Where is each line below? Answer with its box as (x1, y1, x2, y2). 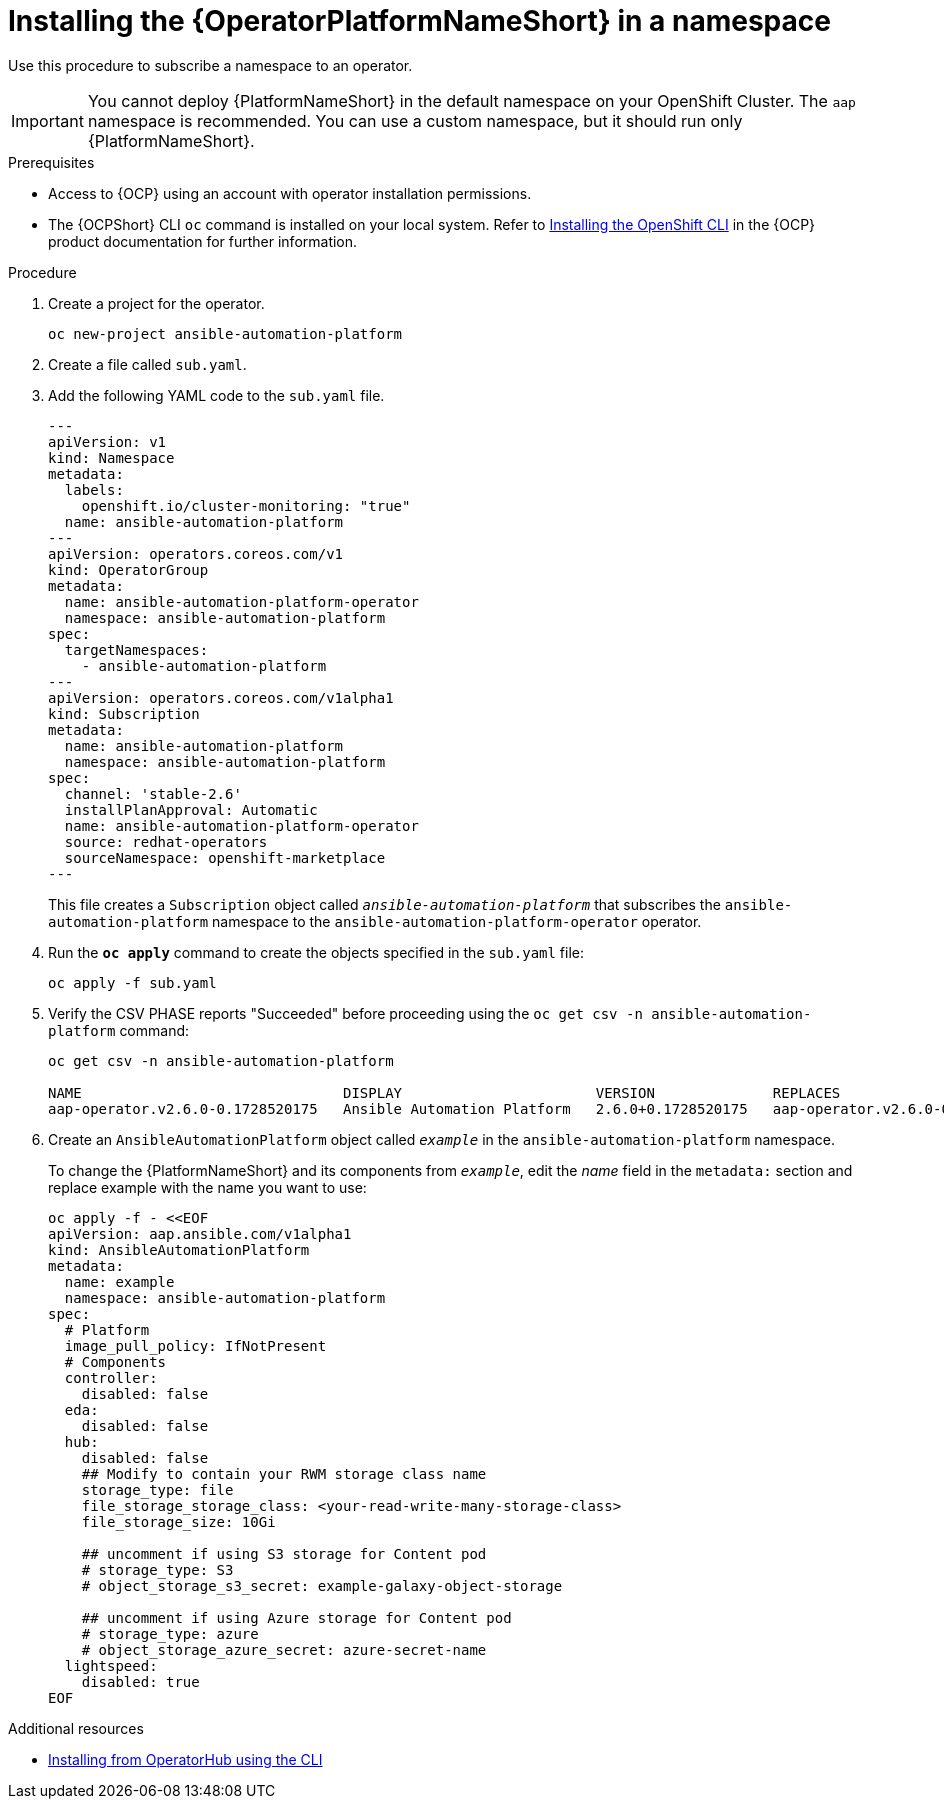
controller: (64, 1369, 158, 1386)
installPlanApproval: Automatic (64, 801, 318, 818)
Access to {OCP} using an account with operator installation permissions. (48, 184, 532, 202)
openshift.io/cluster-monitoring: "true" (81, 497, 411, 514)
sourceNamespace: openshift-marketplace (64, 849, 386, 866)
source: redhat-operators (64, 833, 268, 850)
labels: (64, 481, 124, 498)
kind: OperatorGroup (48, 561, 209, 578)
